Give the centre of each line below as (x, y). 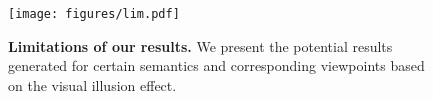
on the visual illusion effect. (92, 84)
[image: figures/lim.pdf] (94, 14)
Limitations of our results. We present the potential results (200, 45)
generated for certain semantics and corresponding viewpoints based (216, 65)
